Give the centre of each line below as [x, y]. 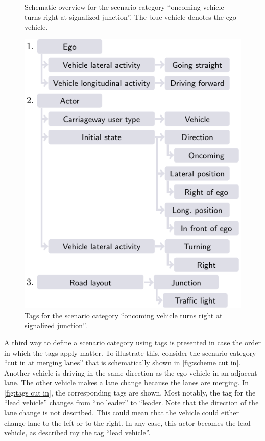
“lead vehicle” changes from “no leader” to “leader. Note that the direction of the [131, 402]
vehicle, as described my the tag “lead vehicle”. [77, 433]
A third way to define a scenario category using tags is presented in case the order [133, 342]
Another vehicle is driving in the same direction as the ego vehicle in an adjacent [131, 372]
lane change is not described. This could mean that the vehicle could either [122, 413]
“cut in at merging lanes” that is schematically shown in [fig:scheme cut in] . [123, 363]
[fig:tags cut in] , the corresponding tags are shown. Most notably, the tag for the [130, 392]
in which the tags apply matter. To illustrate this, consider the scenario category [130, 352]
